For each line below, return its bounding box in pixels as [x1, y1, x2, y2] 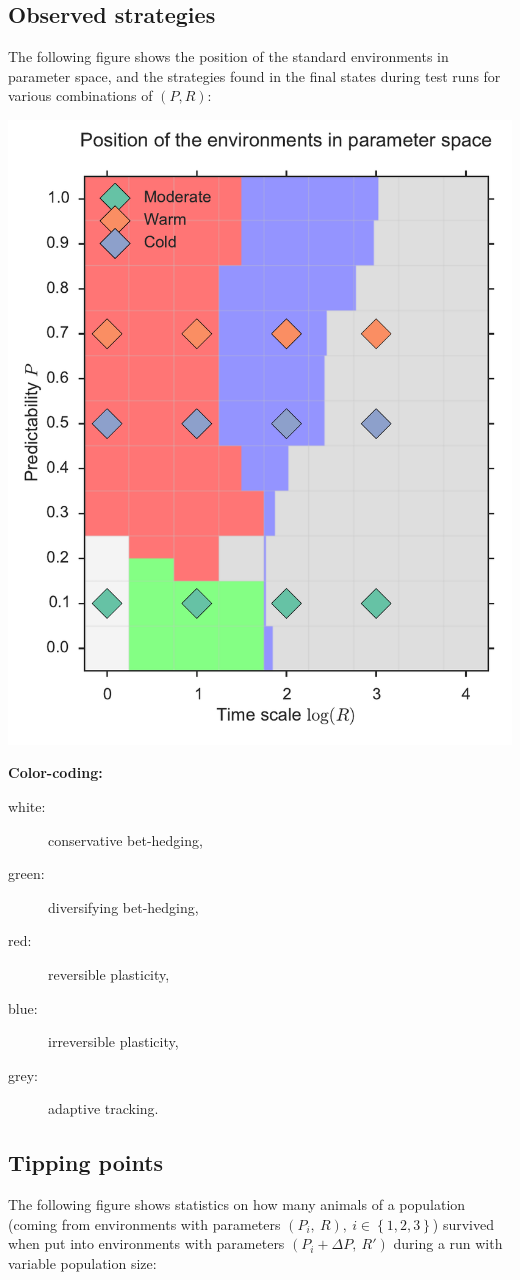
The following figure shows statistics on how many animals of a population [8, 1194, 466, 1215]
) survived [432, 1213, 494, 1234]
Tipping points [8, 1147, 164, 1178]
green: [8, 863, 45, 884]
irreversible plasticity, [48, 1031, 179, 1052]
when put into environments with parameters [8, 1233, 285, 1254]
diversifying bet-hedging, [48, 896, 199, 917]
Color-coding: [8, 762, 103, 783]
